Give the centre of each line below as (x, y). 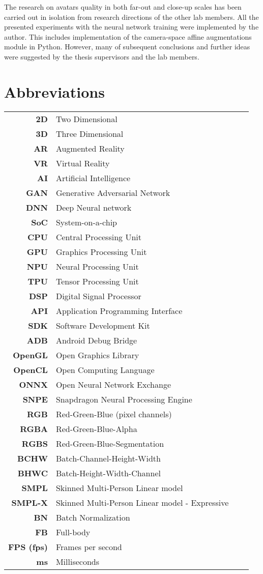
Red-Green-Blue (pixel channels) (114, 414)
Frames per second (89, 547)
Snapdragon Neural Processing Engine (124, 399)
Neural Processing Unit (97, 266)
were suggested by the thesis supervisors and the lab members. (102, 56)
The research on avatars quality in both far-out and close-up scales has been (123, 7)
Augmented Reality (90, 148)
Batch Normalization (93, 517)
